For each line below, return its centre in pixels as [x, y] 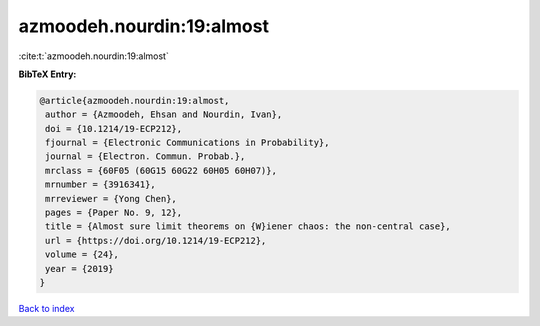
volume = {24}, [82, 254]
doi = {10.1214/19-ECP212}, [114, 128]
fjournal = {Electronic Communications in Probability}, [187, 143]
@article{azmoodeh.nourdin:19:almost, [134, 100]
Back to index [46, 308]
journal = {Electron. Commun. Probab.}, [145, 156]
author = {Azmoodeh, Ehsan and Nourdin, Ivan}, [164, 114]
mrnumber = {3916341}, [101, 184]
